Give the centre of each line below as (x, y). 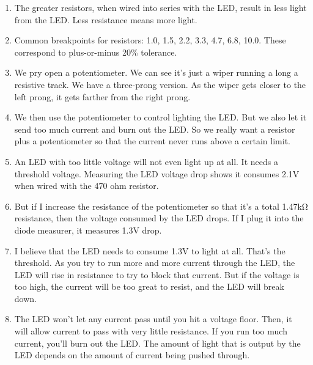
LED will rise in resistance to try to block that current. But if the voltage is (157, 274)
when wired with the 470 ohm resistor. (87, 186)
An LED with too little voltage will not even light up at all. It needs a (146, 161)
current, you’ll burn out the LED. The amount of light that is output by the (157, 343)
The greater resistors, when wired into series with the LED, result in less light (160, 7)
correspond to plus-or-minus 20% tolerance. (96, 52)
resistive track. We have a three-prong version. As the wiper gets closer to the (160, 84)
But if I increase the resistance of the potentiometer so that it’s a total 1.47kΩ (161, 206)
